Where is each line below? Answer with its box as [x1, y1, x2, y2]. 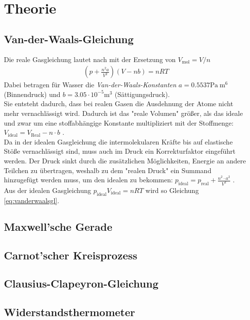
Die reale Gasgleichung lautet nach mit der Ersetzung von [4, 54, 176, 64]
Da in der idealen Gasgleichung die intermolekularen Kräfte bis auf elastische [4, 136, 233, 146]
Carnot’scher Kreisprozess [4, 247, 138, 262]
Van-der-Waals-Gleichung [4, 31, 134, 46]
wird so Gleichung [145, 185, 199, 195]
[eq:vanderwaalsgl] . [4, 195, 60, 205]
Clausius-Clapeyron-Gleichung [4, 276, 158, 291]
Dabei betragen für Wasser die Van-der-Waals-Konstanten [4, 80, 176, 90]
